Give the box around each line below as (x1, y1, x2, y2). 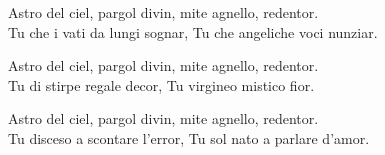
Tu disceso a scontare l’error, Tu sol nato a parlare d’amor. (8, 127, 370, 148)
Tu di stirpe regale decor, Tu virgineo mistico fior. (8, 74, 315, 95)
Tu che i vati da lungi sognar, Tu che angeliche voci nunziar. (8, 21, 378, 42)
